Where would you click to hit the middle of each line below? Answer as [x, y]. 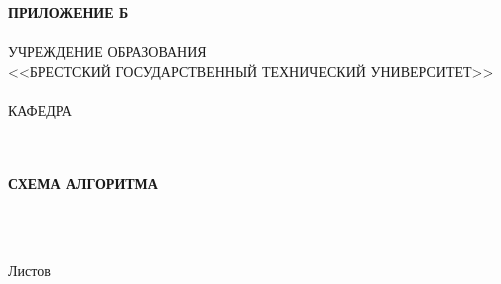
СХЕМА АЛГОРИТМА [83, 182]
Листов [29, 269]
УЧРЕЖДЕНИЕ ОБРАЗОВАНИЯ [107, 51]
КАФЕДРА [40, 109]
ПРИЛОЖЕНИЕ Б [68, 12]
